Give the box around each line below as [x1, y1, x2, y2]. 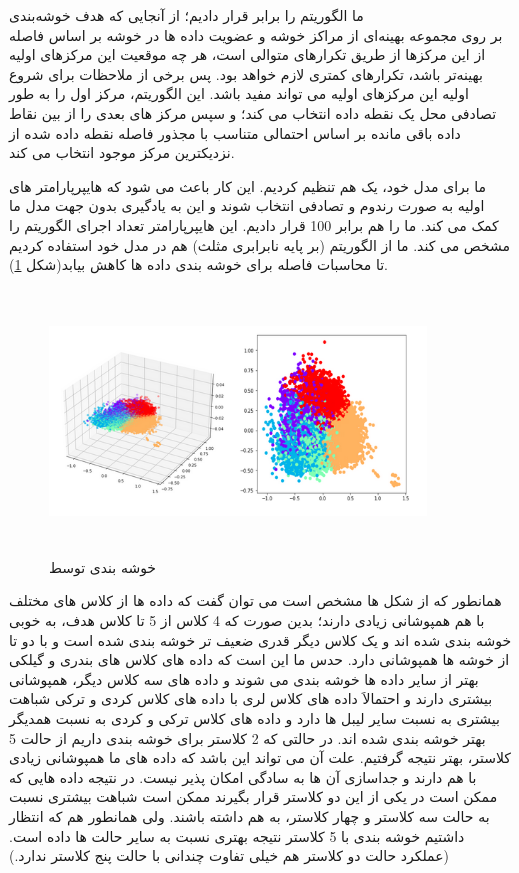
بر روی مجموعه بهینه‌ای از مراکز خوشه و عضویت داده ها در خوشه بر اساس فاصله [9, 24, 503, 45]
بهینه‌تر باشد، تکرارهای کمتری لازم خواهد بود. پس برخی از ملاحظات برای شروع [9, 63, 483, 84]
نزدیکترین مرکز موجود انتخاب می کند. [9, 142, 235, 163]
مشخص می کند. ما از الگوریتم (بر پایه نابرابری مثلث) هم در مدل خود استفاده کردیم [9, 234, 511, 255]
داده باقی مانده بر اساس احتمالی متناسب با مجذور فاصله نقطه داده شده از [9, 122, 461, 143]
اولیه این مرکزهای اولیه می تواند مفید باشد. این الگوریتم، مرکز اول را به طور [9, 83, 469, 104]
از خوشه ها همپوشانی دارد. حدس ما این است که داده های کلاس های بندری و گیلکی [9, 649, 510, 670]
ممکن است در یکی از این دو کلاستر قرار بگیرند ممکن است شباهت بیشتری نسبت [9, 786, 498, 807]
